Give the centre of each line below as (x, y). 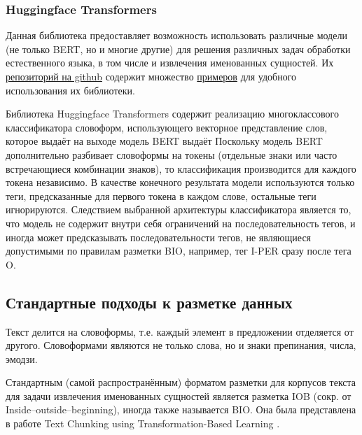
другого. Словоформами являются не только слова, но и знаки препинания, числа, (181, 345)
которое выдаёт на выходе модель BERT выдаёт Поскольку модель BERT (164, 141)
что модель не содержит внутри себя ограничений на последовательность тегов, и (181, 223)
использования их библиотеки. (70, 90)
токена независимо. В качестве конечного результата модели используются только (180, 182)
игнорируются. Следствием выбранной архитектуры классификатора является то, (179, 209)
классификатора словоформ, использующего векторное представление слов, (167, 127)
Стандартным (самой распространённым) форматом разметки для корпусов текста (181, 382)
